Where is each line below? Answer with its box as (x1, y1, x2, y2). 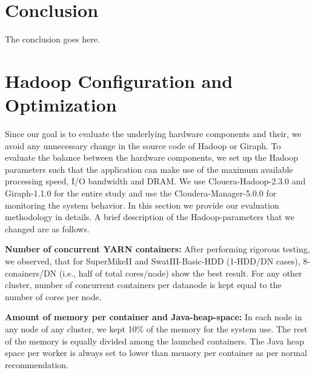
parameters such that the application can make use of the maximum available (5, 163, 293, 175)
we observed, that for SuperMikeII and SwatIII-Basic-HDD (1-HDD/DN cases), (5, 254, 300, 267)
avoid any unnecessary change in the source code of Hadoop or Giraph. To (5, 139, 281, 152)
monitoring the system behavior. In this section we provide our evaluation (5, 198, 279, 211)
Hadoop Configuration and (5, 68, 233, 93)
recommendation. (5, 358, 69, 371)
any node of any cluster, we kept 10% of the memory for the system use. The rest (5, 322, 308, 335)
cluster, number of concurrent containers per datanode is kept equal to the (5, 278, 282, 291)
